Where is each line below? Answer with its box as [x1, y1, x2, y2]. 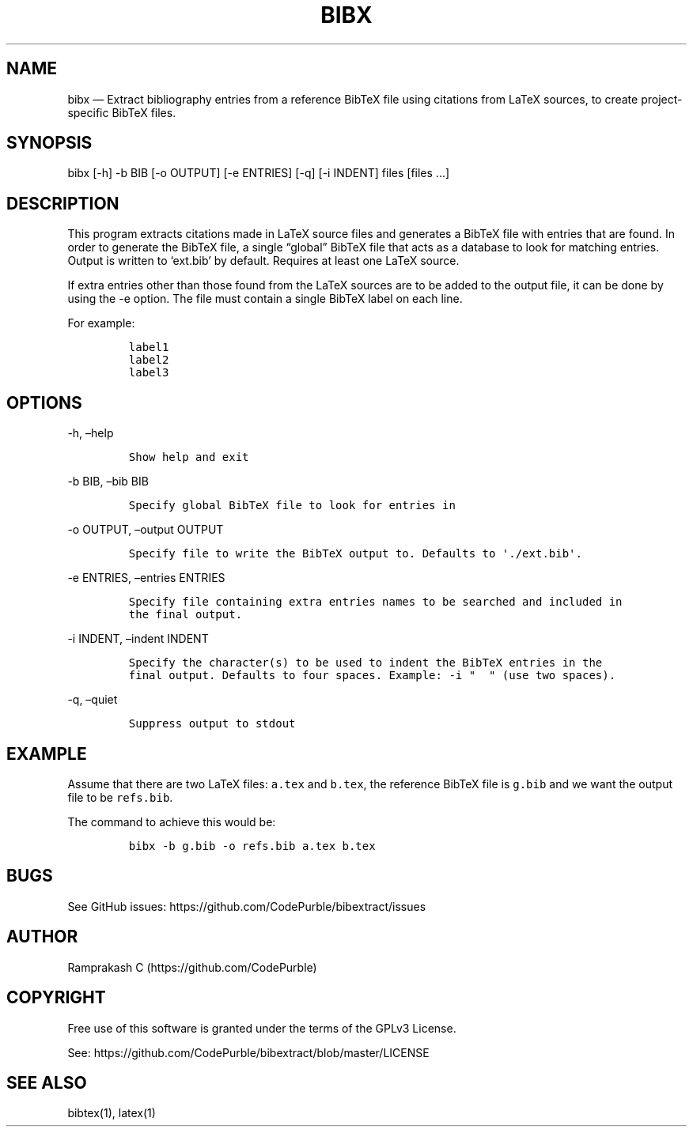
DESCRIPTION [6, 193, 119, 213]
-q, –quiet [67, 693, 118, 707]
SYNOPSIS [6, 133, 93, 153]
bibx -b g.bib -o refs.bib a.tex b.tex [128, 839, 376, 852]
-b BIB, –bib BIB [67, 474, 149, 489]
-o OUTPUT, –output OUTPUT [67, 523, 224, 537]
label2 [128, 353, 169, 367]
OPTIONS [6, 392, 82, 413]
